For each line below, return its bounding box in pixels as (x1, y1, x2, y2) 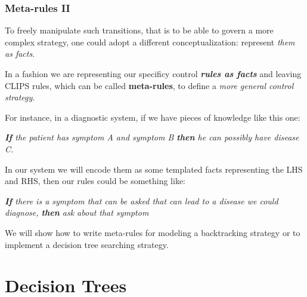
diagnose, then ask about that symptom (5, 206, 149, 219)
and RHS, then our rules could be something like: (5, 174, 186, 187)
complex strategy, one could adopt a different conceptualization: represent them (5, 35, 295, 48)
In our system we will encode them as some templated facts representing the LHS (5, 163, 303, 175)
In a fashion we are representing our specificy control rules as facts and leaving (5, 68, 302, 79)
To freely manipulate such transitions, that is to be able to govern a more (5, 24, 274, 36)
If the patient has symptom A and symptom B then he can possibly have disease (5, 131, 299, 143)
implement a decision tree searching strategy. (5, 238, 169, 250)
